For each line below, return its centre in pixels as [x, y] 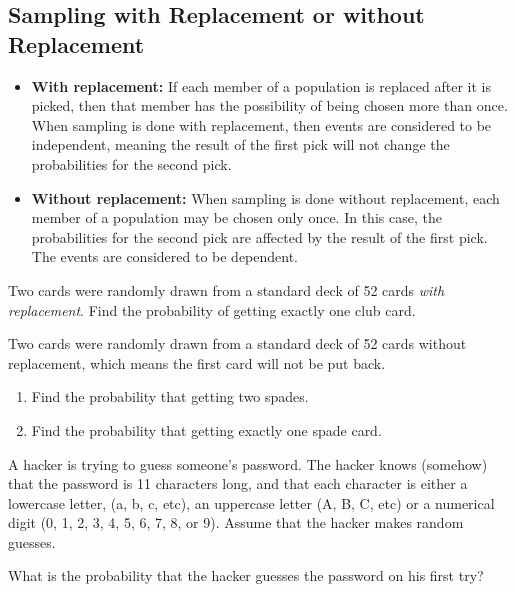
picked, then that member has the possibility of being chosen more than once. [269, 105]
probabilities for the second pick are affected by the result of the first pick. [259, 236]
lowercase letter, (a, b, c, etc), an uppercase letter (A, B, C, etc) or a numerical [251, 502]
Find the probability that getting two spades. [170, 396]
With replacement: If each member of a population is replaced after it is [261, 85]
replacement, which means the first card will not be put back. [197, 362]
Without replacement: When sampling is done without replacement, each [265, 197]
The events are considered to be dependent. [165, 256]
